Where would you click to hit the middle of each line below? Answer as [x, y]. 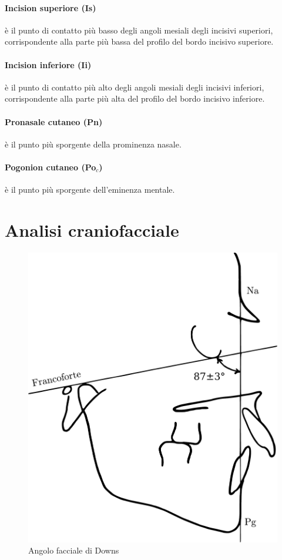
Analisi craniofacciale [92, 229]
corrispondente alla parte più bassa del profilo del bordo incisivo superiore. [139, 41]
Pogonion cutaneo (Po [51, 167]
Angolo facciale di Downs [74, 550]
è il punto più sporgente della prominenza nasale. [93, 144]
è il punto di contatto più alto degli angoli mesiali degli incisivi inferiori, [135, 87]
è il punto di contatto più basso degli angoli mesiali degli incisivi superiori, [139, 30]
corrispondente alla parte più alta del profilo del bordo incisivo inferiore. [135, 98]
